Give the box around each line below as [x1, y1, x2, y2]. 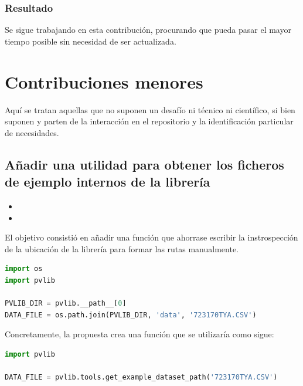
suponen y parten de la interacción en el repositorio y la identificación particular [5, 115, 294, 127]
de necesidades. [5, 126, 59, 138]
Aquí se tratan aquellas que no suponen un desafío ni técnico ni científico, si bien [5, 103, 295, 116]
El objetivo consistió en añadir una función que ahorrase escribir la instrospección [5, 231, 298, 243]
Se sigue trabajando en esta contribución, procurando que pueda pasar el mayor [5, 23, 291, 36]
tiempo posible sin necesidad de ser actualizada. [5, 35, 176, 47]
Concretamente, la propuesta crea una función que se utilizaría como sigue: [5, 328, 274, 340]
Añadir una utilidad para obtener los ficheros [5, 155, 284, 173]
